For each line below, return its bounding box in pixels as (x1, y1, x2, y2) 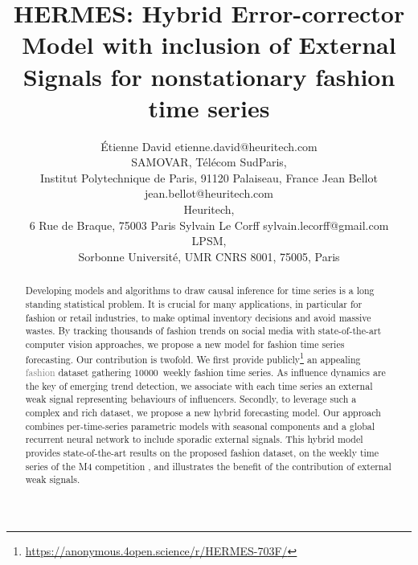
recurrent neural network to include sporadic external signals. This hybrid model (25, 432, 363, 446)
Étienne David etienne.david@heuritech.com (100, 137, 318, 154)
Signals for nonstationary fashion (23, 59, 395, 92)
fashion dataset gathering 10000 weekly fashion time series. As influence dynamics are (25, 366, 386, 379)
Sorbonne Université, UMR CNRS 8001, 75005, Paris (78, 248, 340, 264)
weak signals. (25, 473, 80, 486)
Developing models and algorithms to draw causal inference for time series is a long (25, 284, 375, 297)
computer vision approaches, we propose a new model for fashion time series (25, 337, 345, 350)
